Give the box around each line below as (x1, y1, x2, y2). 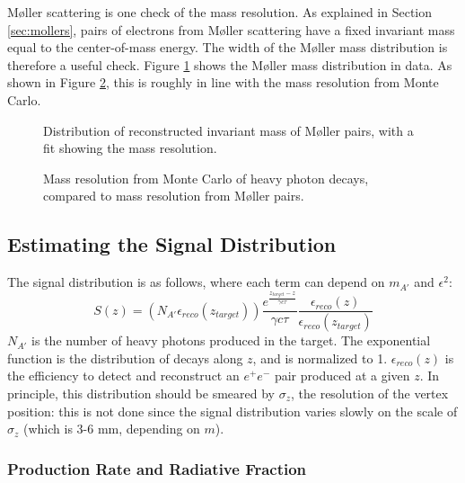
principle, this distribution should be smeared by (7, 384, 275, 403)
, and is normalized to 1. (252, 348, 388, 367)
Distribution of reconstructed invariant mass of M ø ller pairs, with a (43, 121, 414, 139)
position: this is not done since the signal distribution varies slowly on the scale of (7, 401, 458, 420)
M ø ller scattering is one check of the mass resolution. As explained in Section (7, 3, 433, 21)
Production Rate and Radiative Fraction (7, 457, 307, 479)
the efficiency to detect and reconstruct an (7, 366, 240, 385)
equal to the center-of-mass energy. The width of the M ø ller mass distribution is (7, 38, 448, 57)
